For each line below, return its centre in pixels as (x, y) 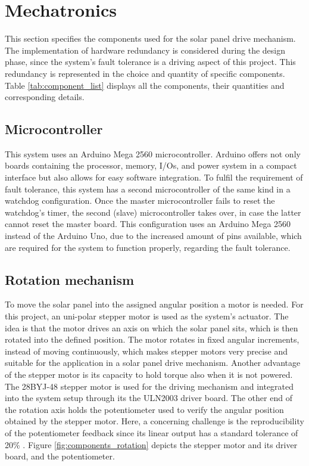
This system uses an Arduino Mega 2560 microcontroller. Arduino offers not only (153, 153)
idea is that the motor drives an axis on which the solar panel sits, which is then (152, 327)
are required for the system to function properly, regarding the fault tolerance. (148, 247)
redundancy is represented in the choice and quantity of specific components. (145, 73)
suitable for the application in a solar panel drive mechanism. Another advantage (153, 363)
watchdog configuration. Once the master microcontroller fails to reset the (140, 201)
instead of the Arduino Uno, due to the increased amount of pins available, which (153, 236)
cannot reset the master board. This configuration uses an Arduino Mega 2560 (148, 224)
